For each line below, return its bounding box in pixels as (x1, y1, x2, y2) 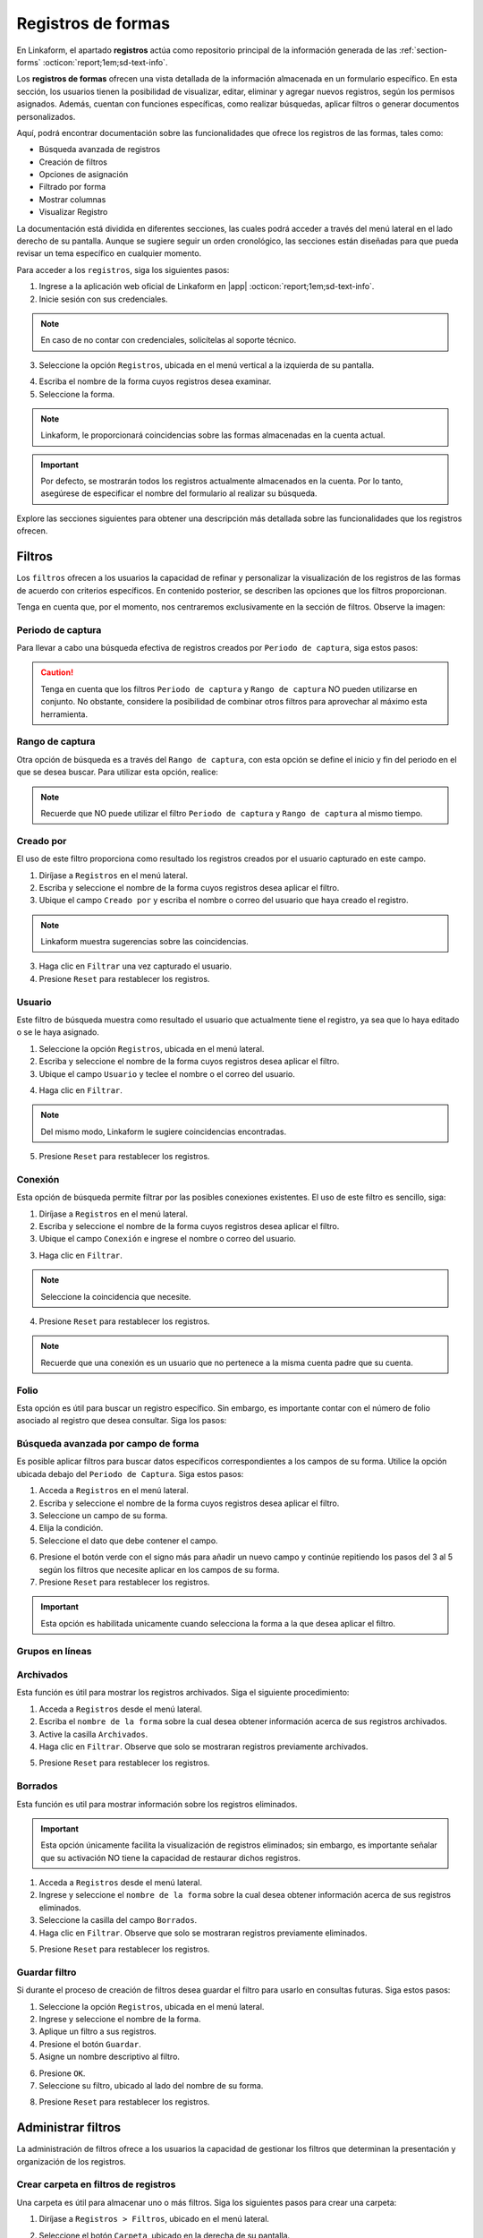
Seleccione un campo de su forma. (38, 1510, 168, 1521)
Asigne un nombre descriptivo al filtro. (38, 2051, 181, 2063)
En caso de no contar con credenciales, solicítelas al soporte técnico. (40, 335, 297, 346)
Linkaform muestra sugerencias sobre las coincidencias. (40, 936, 250, 947)
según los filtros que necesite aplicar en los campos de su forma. (38, 1564, 280, 1575)
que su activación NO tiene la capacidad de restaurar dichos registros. (40, 1852, 301, 1863)
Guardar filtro (16, 1966, 77, 1978)
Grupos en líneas (16, 1644, 92, 1657)
